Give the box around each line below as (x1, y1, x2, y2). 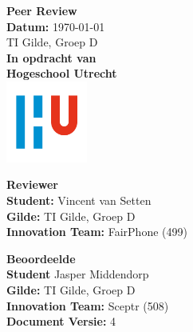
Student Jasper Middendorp (6, 266, 149, 282)
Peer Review (6, 2, 77, 18)
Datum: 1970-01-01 (6, 18, 105, 34)
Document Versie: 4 (6, 313, 116, 330)
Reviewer (6, 176, 59, 193)
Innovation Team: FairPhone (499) (6, 223, 187, 240)
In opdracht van (6, 49, 96, 66)
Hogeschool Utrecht (6, 65, 117, 82)
